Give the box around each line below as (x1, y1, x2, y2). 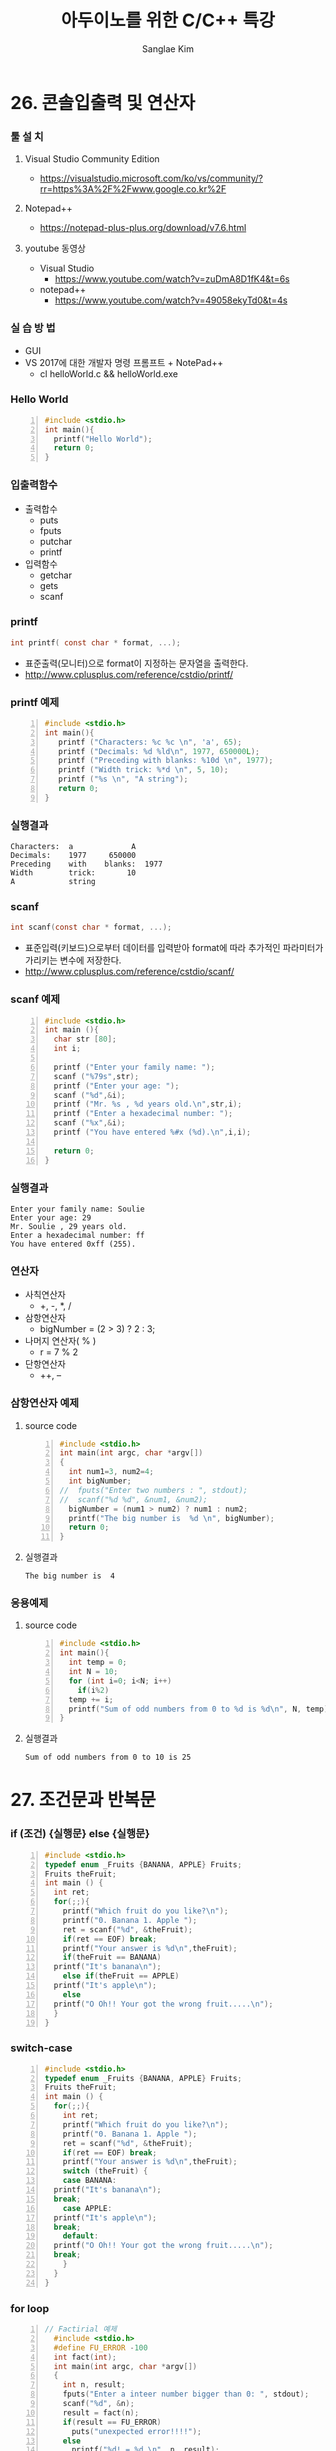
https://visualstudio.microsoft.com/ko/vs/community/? (39, 172, 263, 185)
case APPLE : (62, 2203, 113, 2213)
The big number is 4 (24, 1571, 115, 1581)
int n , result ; (62, 2380, 126, 2390)
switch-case (10, 2041, 73, 2055)
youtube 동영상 (24, 242, 87, 255)
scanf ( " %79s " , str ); (53, 1071, 140, 1081)
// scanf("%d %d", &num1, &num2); (59, 1494, 208, 1505)
